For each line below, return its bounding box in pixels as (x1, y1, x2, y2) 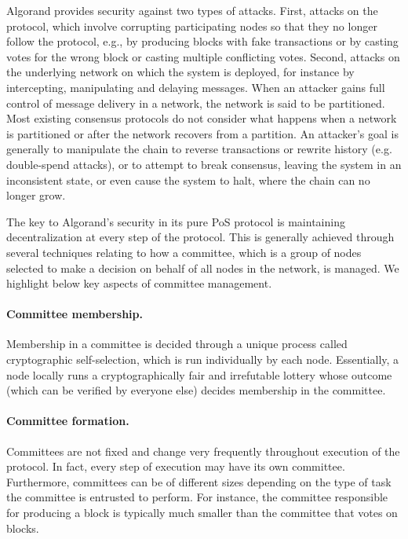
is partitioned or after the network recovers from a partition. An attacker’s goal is (6, 125, 399, 141)
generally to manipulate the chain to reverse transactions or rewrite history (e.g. (6, 141, 392, 157)
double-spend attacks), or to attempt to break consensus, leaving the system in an (6, 156, 402, 172)
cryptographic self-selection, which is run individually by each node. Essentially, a (6, 351, 399, 368)
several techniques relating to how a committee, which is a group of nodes (6, 244, 362, 260)
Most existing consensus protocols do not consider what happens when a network (6, 110, 397, 126)
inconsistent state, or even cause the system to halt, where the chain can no (6, 171, 370, 188)
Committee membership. (6, 306, 143, 322)
